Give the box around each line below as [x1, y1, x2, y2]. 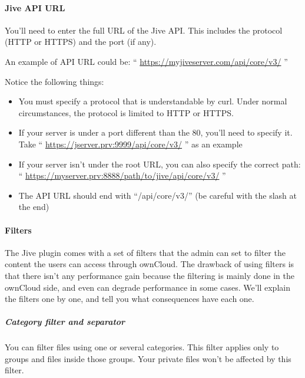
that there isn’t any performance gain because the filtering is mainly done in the [5, 269, 294, 281]
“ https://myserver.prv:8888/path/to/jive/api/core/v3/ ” [18, 169, 226, 182]
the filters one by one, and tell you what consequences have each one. [5, 292, 254, 305]
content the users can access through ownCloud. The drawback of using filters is [5, 258, 294, 270]
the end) [18, 200, 49, 213]
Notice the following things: [5, 75, 104, 87]
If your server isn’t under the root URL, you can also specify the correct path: [18, 157, 301, 170]
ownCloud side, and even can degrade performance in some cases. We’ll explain [5, 281, 290, 293]
